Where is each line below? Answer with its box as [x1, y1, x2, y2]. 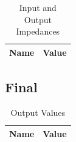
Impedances [16, 25, 60, 38]
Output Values [10, 106, 66, 119]
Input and [19, 1, 57, 13]
